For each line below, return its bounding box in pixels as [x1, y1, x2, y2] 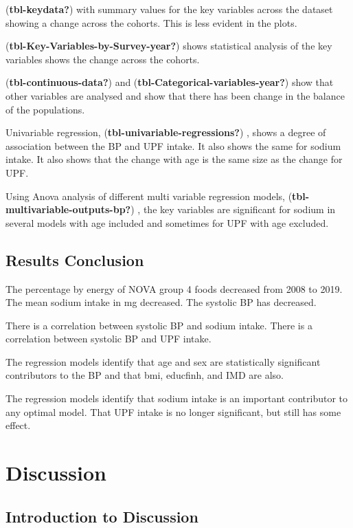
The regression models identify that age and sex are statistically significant [5, 354, 321, 368]
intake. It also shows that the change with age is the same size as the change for [5, 152, 343, 166]
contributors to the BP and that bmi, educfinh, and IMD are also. [5, 368, 284, 382]
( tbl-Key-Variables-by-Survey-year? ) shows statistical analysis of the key [5, 38, 332, 53]
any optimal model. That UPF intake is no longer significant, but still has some [5, 404, 341, 419]
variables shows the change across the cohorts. [5, 52, 200, 66]
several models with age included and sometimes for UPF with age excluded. [5, 215, 329, 230]
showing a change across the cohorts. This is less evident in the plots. [5, 15, 297, 30]
